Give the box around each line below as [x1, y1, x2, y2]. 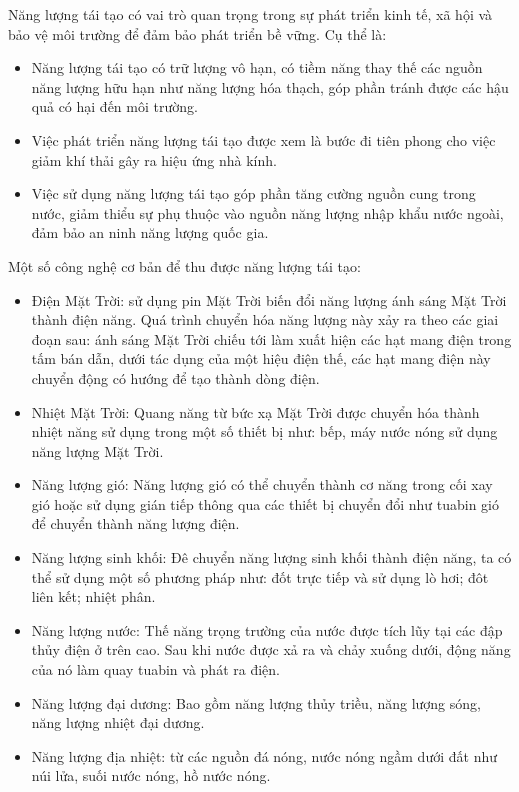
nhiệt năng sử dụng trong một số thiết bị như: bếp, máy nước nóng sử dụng [31, 421, 498, 442]
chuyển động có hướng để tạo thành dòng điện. [31, 367, 320, 388]
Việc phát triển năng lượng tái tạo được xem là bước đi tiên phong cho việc [31, 129, 496, 150]
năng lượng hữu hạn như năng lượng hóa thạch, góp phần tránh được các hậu [31, 76, 509, 97]
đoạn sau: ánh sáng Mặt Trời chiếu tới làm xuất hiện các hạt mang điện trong [31, 328, 512, 349]
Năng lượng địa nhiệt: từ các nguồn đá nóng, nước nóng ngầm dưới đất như [31, 745, 497, 766]
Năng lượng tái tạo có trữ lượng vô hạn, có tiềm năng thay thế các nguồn [31, 57, 483, 78]
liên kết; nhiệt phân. [31, 586, 156, 607]
